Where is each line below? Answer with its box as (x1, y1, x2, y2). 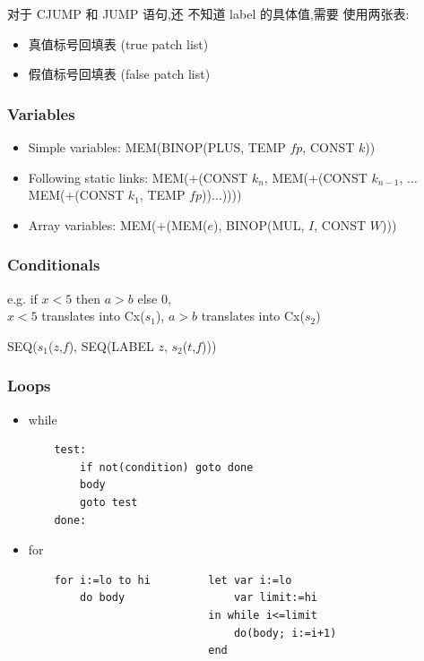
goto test (80, 495, 138, 509)
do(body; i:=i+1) (233, 626, 337, 640)
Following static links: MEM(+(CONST (28, 167, 248, 186)
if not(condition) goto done (80, 460, 254, 474)
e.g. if (7, 288, 38, 307)
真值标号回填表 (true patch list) (28, 34, 209, 53)
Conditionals (7, 253, 100, 276)
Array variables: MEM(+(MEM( (28, 215, 208, 234)
